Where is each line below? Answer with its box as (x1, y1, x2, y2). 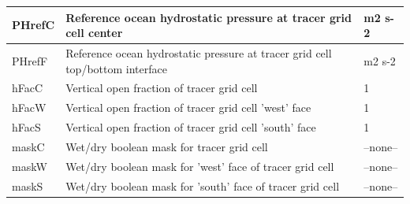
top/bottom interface (65, 60, 167, 76)
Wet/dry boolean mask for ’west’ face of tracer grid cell (65, 158, 334, 174)
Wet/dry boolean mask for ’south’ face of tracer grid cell (65, 177, 340, 194)
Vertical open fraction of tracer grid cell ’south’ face (65, 119, 316, 135)
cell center (65, 24, 123, 41)
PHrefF (12, 52, 48, 69)
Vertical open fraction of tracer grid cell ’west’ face (65, 99, 311, 116)
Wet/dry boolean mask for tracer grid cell (65, 138, 268, 154)
